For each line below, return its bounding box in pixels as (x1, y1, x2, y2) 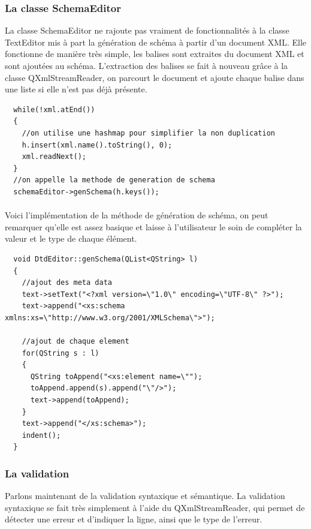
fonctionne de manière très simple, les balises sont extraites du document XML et (5, 47, 304, 60)
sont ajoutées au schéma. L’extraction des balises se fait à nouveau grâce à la (5, 59, 288, 71)
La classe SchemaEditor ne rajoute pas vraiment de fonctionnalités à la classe (5, 24, 289, 37)
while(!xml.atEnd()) (13, 105, 95, 114)
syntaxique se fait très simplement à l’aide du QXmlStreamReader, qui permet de (5, 501, 305, 513)
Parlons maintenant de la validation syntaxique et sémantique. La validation (5, 489, 285, 502)
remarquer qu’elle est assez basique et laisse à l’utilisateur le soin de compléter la (5, 220, 302, 233)
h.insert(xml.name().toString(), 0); (22, 140, 173, 149)
